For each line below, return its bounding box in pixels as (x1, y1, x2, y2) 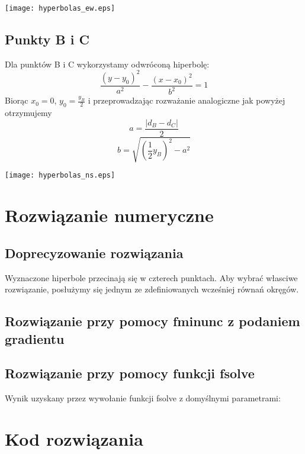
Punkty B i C (5, 30, 90, 49)
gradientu (5, 329, 65, 347)
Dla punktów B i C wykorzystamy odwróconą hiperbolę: (5, 57, 210, 70)
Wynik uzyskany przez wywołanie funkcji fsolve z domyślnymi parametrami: (5, 392, 281, 404)
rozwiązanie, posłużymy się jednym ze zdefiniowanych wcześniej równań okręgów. (5, 283, 299, 295)
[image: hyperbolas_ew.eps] (5, 4, 115, 12)
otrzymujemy (5, 107, 52, 119)
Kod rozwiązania (5, 426, 143, 450)
